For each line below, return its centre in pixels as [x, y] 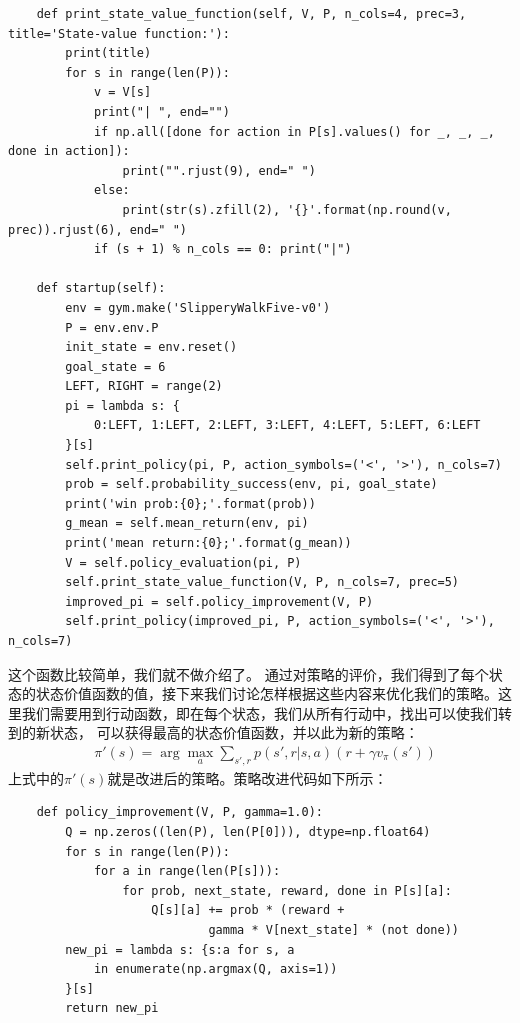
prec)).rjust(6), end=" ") [97, 229]
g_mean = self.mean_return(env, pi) [187, 523]
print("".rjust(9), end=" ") [219, 170]
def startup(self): [101, 288]
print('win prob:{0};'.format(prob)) [190, 503]
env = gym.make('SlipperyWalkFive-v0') [198, 307]
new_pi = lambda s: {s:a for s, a [180, 949]
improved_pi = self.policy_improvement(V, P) [219, 601]
